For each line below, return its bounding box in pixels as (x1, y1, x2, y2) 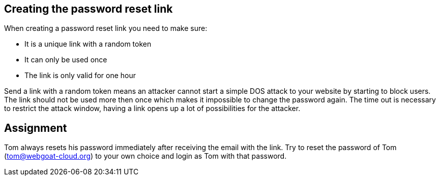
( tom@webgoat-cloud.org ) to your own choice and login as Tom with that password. (4, 152, 287, 161)
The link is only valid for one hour (24, 71, 136, 80)
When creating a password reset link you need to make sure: (4, 24, 208, 33)
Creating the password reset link (4, 3, 173, 15)
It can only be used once (24, 55, 107, 64)
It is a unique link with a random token (24, 40, 152, 49)
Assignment (4, 121, 67, 134)
